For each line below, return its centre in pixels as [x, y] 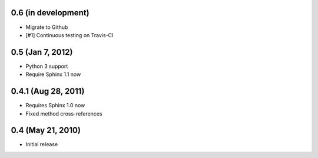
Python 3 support [47, 66]
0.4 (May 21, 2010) [46, 131]
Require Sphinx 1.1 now [53, 74]
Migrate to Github [47, 27]
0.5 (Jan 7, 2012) [42, 52]
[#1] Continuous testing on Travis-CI [69, 35]
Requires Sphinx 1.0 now [55, 106]
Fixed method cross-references [64, 113]
